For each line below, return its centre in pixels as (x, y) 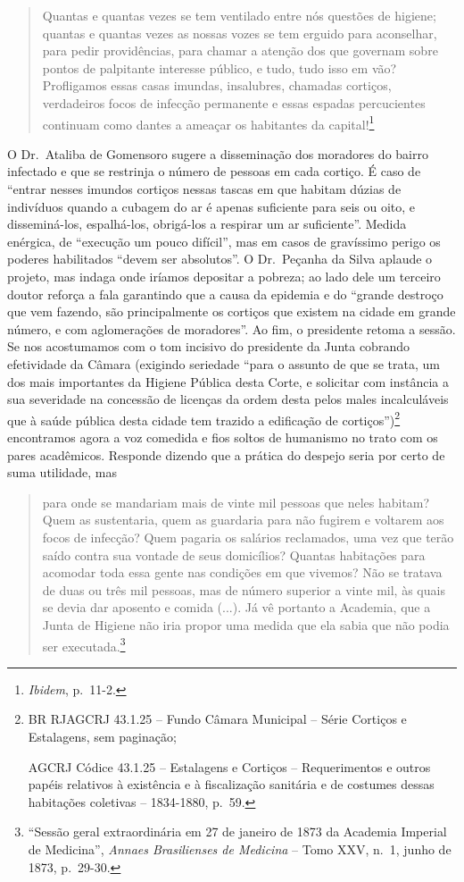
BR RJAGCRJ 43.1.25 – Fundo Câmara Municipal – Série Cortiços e (217, 719)
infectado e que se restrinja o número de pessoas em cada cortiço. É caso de (214, 171)
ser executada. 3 (84, 644)
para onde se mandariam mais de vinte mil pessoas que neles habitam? (236, 502)
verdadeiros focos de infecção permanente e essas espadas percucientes (234, 102)
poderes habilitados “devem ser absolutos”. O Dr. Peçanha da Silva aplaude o (220, 259)
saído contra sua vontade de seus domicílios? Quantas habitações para (234, 554)
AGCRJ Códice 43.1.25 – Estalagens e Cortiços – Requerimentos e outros (229, 766)
